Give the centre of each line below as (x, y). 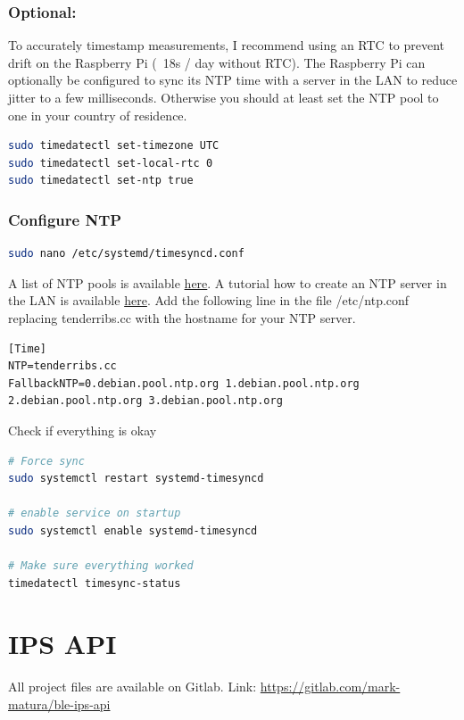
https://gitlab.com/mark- (330, 687)
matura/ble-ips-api (59, 704)
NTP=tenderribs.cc (62, 366)
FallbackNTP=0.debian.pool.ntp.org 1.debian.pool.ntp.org (184, 383)
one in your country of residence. (98, 115)
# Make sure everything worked (101, 566)
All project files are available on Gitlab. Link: (133, 687)
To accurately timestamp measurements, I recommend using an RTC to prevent (227, 45)
